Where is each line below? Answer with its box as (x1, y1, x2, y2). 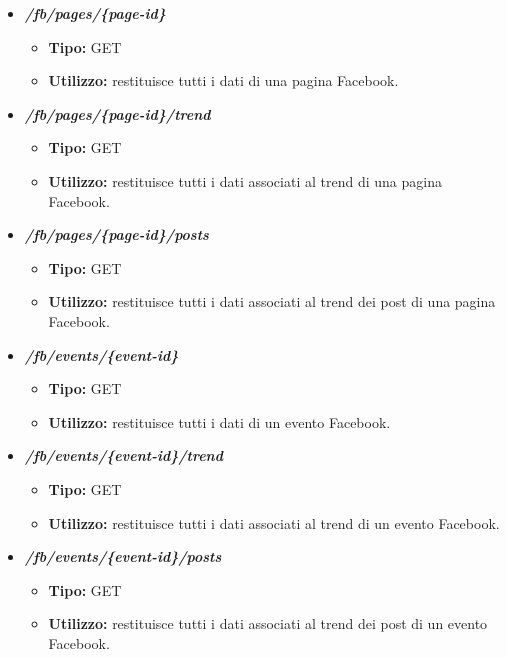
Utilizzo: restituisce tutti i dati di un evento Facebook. (48, 411, 391, 432)
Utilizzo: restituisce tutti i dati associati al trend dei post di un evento (48, 613, 488, 634)
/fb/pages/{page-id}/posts (24, 224, 209, 245)
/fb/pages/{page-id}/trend (24, 103, 211, 124)
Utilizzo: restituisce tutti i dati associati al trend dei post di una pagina (48, 291, 496, 312)
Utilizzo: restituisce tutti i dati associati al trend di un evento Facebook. (48, 512, 500, 533)
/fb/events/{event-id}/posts (24, 546, 222, 567)
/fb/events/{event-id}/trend (24, 445, 223, 466)
